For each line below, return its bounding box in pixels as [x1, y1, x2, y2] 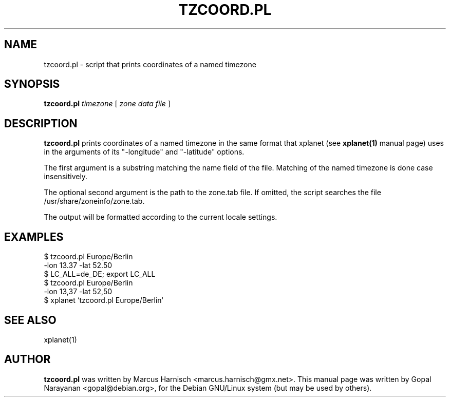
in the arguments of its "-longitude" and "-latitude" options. [44, 147, 245, 157]
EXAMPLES [4, 230, 64, 243]
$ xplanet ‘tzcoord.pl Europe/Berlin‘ [44, 296, 163, 305]
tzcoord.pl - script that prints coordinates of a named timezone [44, 60, 256, 69]
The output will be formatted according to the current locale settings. [44, 213, 277, 222]
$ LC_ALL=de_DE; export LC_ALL [44, 270, 156, 279]
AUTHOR [4, 353, 51, 366]
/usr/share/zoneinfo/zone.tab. [44, 197, 145, 206]
